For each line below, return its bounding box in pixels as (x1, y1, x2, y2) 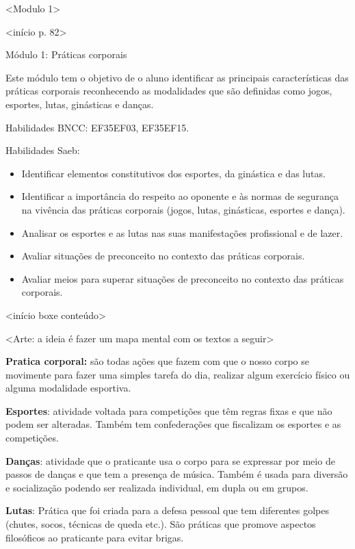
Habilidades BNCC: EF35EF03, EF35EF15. (5, 120, 189, 134)
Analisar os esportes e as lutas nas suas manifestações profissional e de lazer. (21, 225, 343, 240)
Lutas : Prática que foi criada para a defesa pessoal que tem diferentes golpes (5, 503, 330, 518)
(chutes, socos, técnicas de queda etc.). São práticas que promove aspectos (5, 517, 316, 531)
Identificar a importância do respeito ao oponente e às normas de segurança (21, 189, 339, 203)
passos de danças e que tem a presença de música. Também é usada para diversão (5, 467, 348, 481)
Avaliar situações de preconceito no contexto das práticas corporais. (21, 248, 305, 263)
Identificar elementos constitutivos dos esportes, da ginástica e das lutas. (21, 166, 326, 180)
